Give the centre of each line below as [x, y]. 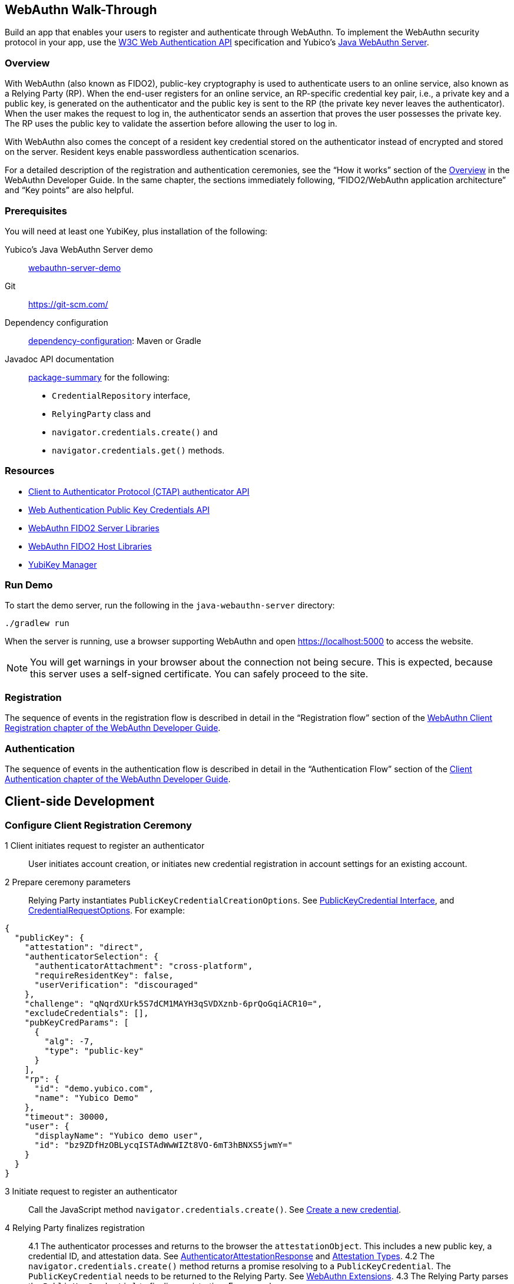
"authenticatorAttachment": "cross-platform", [144, 966]
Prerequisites [36, 211]
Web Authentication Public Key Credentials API [119, 509]
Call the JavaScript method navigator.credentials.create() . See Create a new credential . [215, 1210]
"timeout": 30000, [67, 1117]
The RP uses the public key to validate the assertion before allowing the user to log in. [171, 124]
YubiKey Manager [63, 564]
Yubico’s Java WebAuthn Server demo [79, 249]
